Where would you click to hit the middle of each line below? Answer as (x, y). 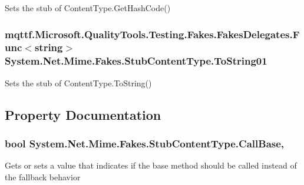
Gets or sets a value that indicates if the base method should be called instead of (151, 165)
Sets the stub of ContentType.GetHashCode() (88, 8)
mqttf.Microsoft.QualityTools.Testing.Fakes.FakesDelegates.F (152, 34)
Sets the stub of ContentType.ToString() (78, 83)
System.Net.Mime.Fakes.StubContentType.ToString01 (136, 61)
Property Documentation (83, 114)
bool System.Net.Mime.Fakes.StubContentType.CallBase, (145, 143)
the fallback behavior (43, 176)
